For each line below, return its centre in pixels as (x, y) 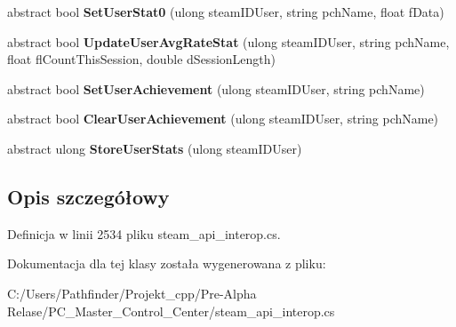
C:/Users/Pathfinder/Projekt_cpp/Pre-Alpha (132, 293)
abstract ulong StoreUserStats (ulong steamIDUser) (155, 148)
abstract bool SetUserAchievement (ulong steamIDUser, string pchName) (216, 88)
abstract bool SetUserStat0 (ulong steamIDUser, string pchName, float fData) (226, 12)
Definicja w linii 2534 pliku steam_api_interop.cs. (144, 233)
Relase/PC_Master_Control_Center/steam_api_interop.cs (171, 311)
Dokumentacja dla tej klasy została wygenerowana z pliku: (167, 263)
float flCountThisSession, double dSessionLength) (142, 59)
